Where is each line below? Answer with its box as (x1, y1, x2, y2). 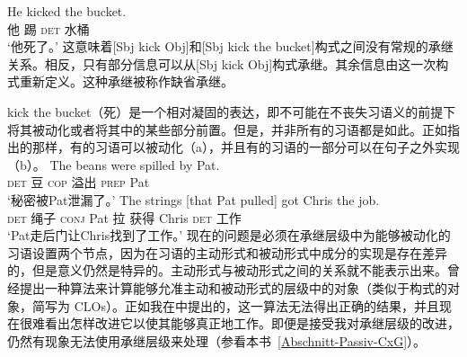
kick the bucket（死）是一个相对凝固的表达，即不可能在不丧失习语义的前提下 (7, 102, 456, 120)
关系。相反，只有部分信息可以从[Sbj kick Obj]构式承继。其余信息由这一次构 (7, 54, 449, 73)
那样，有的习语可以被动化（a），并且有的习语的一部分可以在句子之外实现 (31, 138, 460, 156)
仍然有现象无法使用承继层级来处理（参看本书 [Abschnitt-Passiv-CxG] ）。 (7, 331, 427, 350)
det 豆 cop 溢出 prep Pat (7, 173, 150, 192)
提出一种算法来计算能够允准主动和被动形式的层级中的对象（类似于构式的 (19, 278, 447, 297)
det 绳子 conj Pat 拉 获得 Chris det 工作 (7, 208, 242, 227)
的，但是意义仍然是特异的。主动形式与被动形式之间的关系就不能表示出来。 (7, 261, 447, 280)
